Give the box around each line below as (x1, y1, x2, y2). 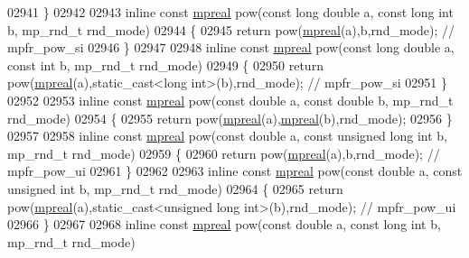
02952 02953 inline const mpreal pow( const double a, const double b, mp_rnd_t (7, 90, 454, 109)
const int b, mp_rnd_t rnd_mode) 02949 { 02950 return (7, 55, 324, 74)
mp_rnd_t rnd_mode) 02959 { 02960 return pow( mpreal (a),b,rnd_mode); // (7, 143, 440, 162)
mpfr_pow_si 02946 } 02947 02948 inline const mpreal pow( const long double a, (7, 38, 455, 57)
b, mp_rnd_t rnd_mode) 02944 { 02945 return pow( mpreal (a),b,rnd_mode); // (7, 20, 455, 39)
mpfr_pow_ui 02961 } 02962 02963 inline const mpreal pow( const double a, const (7, 161, 463, 180)
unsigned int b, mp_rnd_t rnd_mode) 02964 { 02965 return (7, 179, 343, 198)
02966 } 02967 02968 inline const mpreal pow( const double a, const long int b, (7, 215, 441, 234)
